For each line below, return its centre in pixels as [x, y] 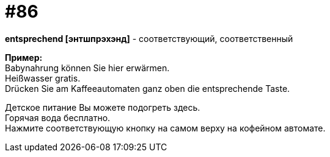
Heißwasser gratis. [43, 78]
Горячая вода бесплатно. [58, 117]
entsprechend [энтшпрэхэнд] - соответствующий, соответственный [149, 38]
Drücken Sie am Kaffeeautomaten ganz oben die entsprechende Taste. [148, 88]
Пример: [24, 57]
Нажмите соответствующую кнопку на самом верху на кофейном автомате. [165, 128]
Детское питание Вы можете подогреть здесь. [103, 107]
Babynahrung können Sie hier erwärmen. [87, 68]
